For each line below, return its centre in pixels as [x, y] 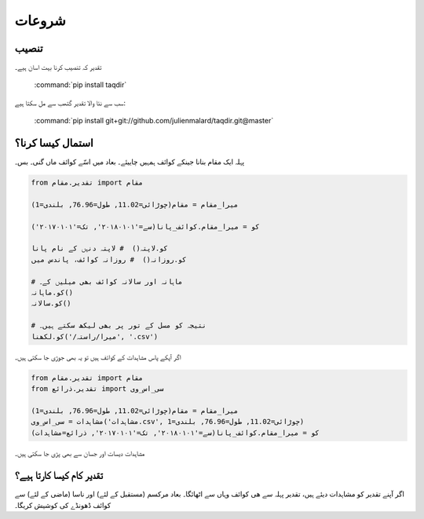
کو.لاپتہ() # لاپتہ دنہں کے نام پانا [99, 249]
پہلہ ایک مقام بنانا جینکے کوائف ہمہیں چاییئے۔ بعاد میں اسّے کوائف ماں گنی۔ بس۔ [130, 162]
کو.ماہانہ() [52, 293]
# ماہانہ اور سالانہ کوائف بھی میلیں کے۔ [107, 281]
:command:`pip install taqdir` [80, 85]
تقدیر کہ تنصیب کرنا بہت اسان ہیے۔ [58, 68]
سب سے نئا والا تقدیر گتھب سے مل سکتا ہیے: [70, 103]
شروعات [40, 20]
